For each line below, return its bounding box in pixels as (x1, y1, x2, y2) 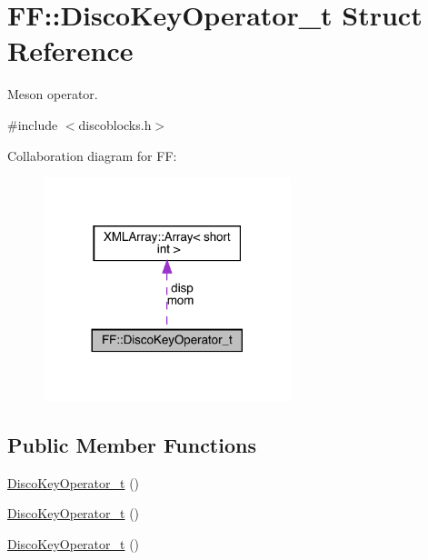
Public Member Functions (7, 430, 256, 458)
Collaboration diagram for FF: (7, 145, 177, 165)
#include (7, 115, 58, 134)
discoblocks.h (78, 115, 152, 134)
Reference (7, 32, 134, 69)
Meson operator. (7, 85, 98, 104)
